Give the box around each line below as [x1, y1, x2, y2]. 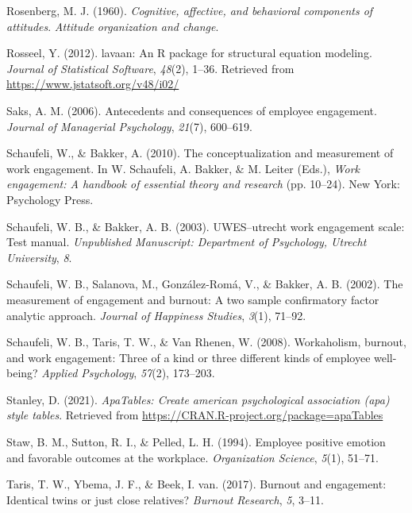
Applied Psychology [41, 364, 134, 381]
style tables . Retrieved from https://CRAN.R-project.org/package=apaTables [6, 407, 383, 423]
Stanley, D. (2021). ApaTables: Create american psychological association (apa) [6, 391, 390, 407]
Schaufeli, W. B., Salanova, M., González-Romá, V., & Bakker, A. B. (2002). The [6, 276, 403, 292]
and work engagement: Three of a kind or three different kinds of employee [6, 349, 371, 365]
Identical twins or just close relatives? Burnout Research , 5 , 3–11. [6, 491, 324, 507]
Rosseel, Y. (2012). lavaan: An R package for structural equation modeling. [6, 44, 372, 61]
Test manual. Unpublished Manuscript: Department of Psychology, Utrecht [6, 233, 367, 250]
